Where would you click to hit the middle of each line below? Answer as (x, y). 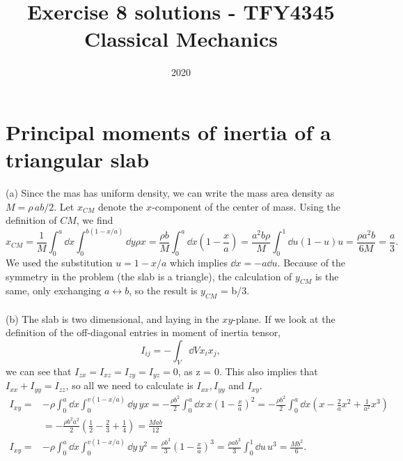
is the (327, 276)
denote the (120, 206)
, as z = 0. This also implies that (248, 371)
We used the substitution (59, 263)
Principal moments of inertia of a (168, 131)
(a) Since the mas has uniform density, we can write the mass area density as (170, 193)
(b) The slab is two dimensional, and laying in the (112, 318)
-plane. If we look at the (284, 318)
